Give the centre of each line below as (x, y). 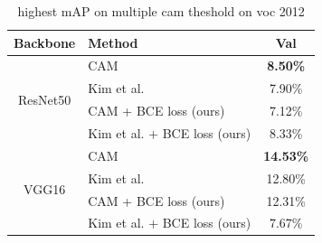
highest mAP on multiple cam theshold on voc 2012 (161, 11)
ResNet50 (45, 99)
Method (113, 42)
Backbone (45, 42)
